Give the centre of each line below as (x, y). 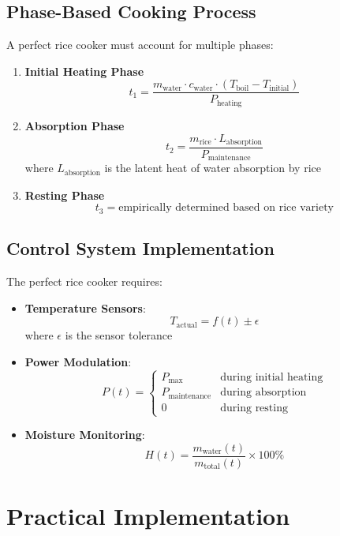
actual (187, 325)
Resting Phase (65, 195)
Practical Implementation (148, 515)
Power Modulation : (78, 361)
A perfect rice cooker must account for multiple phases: (140, 45)
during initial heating (272, 377)
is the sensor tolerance (119, 335)
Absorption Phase (75, 125)
